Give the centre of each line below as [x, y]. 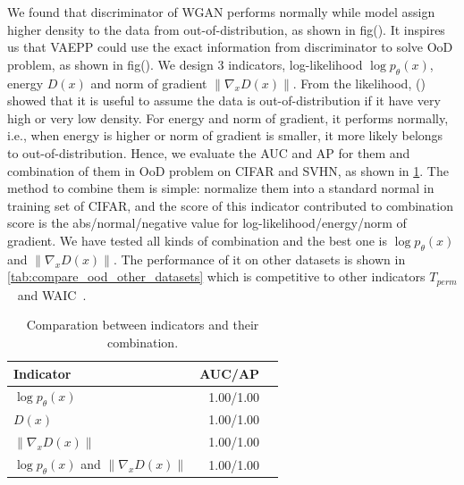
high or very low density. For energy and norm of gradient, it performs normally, [228, 117]
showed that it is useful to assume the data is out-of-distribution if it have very [224, 100]
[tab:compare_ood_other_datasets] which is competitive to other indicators [216, 276]
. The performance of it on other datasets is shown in [259, 259]
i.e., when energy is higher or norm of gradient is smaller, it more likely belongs [225, 135]
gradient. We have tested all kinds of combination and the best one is [198, 240]
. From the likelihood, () [359, 83]
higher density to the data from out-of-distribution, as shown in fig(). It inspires [226, 29]
